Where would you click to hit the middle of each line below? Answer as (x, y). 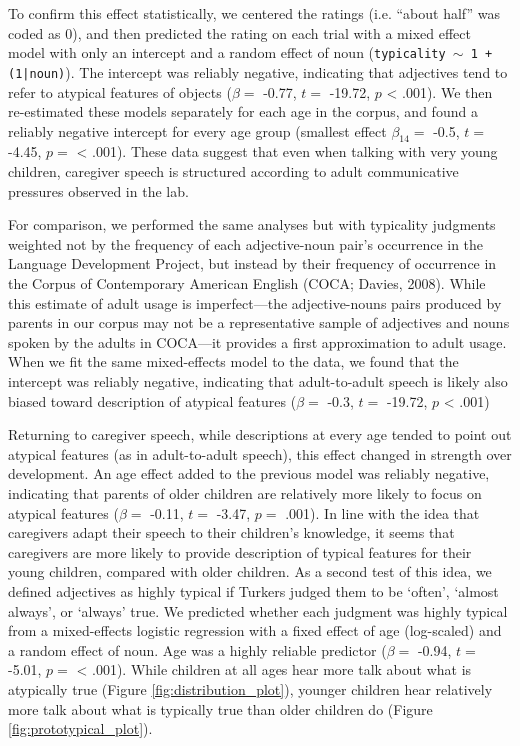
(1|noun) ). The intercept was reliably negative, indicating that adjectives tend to (258, 71)
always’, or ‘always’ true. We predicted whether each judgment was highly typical (258, 610)
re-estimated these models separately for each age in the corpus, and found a (243, 111)
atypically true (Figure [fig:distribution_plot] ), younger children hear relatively (250, 688)
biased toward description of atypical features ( (152, 400)
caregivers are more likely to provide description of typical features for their (240, 551)
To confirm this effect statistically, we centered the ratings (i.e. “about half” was (254, 13)
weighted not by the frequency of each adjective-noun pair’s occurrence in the (246, 243)
